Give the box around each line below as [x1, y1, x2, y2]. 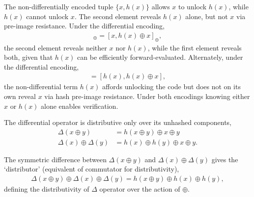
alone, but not [185, 11, 228, 21]
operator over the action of [99, 184, 180, 194]
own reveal [4, 91, 36, 101]
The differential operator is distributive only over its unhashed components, [4, 117, 231, 127]
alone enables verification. [41, 100, 118, 111]
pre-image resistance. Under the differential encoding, [4, 21, 165, 31]
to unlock [178, 1, 207, 11]
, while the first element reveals [147, 42, 242, 52]
